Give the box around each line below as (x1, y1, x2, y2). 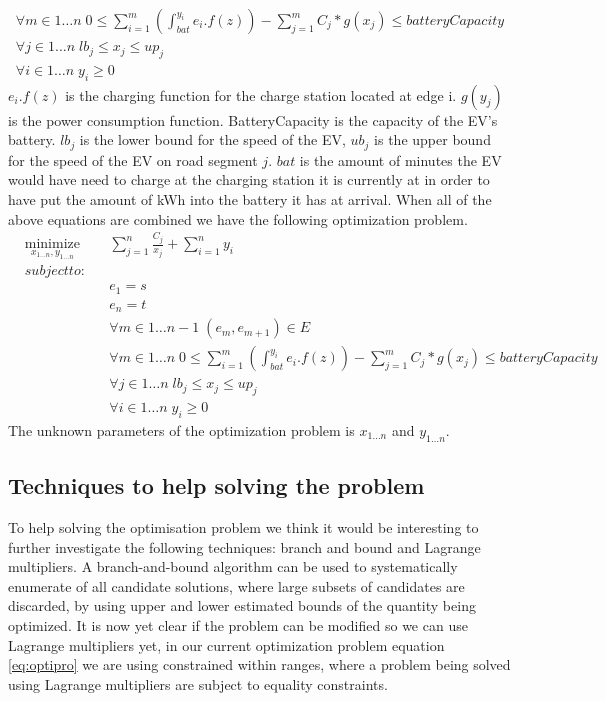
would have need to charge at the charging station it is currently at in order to (8, 169, 490, 190)
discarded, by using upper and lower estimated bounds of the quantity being (8, 595, 476, 616)
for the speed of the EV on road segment (8, 149, 258, 170)
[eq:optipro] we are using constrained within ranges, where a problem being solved (8, 654, 511, 675)
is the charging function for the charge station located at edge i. (65, 84, 457, 105)
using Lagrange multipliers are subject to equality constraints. (8, 673, 388, 694)
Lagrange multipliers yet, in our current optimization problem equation (8, 634, 445, 655)
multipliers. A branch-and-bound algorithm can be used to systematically (8, 556, 458, 577)
